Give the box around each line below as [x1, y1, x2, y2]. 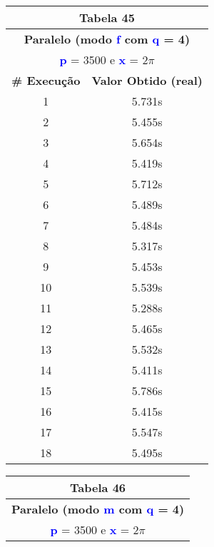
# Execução [11, 72, 81, 88]
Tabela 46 [70, 479, 126, 496]
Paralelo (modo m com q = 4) [11, 501, 185, 517]
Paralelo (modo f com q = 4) [24, 31, 190, 47]
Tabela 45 [79, 9, 135, 26]
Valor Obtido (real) [91, 72, 203, 88]
